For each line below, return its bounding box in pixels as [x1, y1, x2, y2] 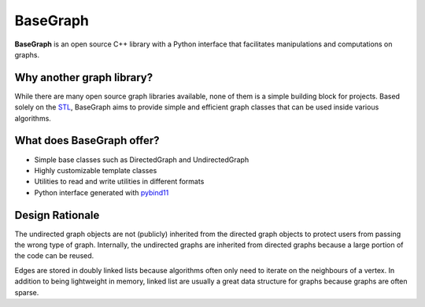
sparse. [14, 287, 39, 297]
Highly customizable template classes [34, 165, 157, 175]
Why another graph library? [14, 71, 153, 84]
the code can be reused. [14, 251, 94, 261]
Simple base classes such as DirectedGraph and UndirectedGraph [34, 154, 249, 165]
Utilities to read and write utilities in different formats [34, 177, 205, 187]
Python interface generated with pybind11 [34, 187, 169, 197]
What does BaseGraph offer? [14, 134, 161, 147]
